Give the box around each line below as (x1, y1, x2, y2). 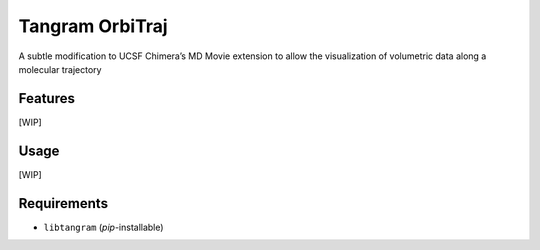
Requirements (18, 195, 109, 212)
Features (18, 90, 75, 107)
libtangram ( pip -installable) (43, 221, 164, 233)
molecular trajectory (18, 63, 102, 75)
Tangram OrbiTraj (18, 15, 169, 37)
